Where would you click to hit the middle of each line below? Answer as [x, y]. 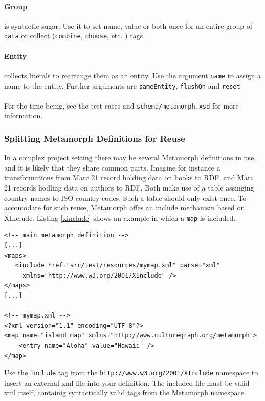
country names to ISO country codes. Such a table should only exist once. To [125, 197]
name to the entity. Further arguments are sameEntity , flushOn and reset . [123, 85]
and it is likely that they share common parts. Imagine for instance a [112, 167]
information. [24, 115]
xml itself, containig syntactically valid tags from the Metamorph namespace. [125, 393]
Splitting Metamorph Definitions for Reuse [95, 138]
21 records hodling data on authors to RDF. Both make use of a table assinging [129, 187]
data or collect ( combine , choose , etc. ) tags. [75, 36]
